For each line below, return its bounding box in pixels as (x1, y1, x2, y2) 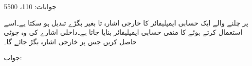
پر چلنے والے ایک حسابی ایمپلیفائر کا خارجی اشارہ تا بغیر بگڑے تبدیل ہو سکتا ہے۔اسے (4, 17, 249, 27)
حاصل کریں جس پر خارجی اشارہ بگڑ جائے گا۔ (4, 36, 137, 46)
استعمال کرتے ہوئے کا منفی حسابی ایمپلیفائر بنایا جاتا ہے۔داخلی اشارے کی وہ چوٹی (4, 27, 243, 37)
